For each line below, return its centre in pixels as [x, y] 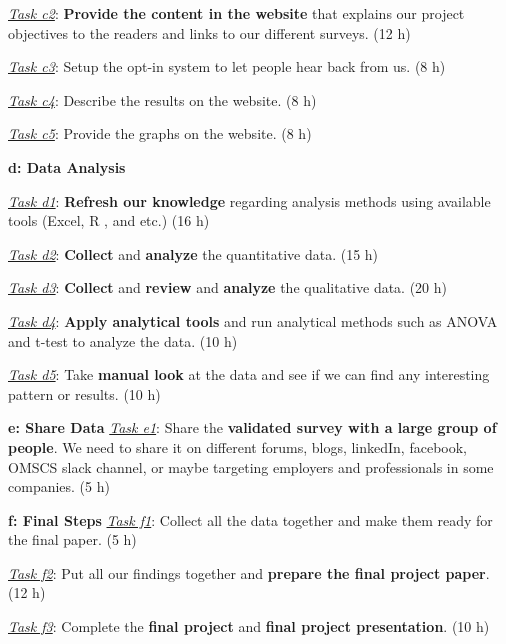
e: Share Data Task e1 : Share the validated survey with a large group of [252, 427]
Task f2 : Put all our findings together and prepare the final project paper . [249, 572]
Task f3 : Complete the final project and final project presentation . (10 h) [249, 626]
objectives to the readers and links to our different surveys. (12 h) [209, 32]
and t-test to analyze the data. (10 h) [123, 340]
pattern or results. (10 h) [84, 393]
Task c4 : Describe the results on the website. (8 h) [162, 99]
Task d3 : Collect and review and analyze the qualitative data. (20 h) [227, 287]
